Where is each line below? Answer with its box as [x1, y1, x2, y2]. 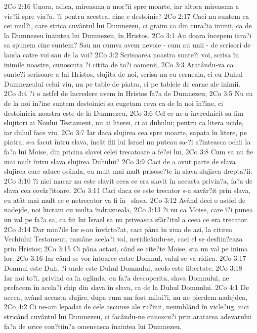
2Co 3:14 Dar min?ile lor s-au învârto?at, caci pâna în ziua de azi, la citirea [4, 224, 233, 234]
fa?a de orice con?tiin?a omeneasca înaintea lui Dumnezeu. [4, 321, 182, 331]
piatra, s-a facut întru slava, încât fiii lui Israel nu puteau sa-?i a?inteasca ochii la [4, 137, 251, 147]
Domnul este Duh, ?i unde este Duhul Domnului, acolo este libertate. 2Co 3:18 [4, 263, 243, 273]
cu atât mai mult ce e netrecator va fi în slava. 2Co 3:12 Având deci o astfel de [4, 194, 246, 205]
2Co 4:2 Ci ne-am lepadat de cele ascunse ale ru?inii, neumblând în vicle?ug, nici [4, 301, 249, 312]
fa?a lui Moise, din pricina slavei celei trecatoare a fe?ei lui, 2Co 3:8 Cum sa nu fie [4, 146, 253, 156]
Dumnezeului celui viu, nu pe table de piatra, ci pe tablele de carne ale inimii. [4, 78, 241, 89]
